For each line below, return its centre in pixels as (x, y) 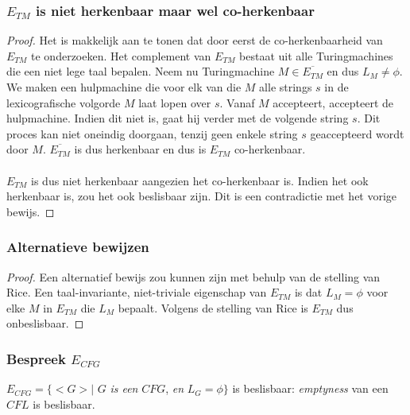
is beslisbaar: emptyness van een (310, 388)
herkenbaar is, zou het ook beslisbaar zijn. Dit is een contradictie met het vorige (202, 196)
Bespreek (36, 358)
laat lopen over (175, 102)
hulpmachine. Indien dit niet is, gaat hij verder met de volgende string (178, 118)
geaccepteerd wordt (357, 133)
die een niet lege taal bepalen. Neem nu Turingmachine (141, 71)
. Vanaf (237, 102)
